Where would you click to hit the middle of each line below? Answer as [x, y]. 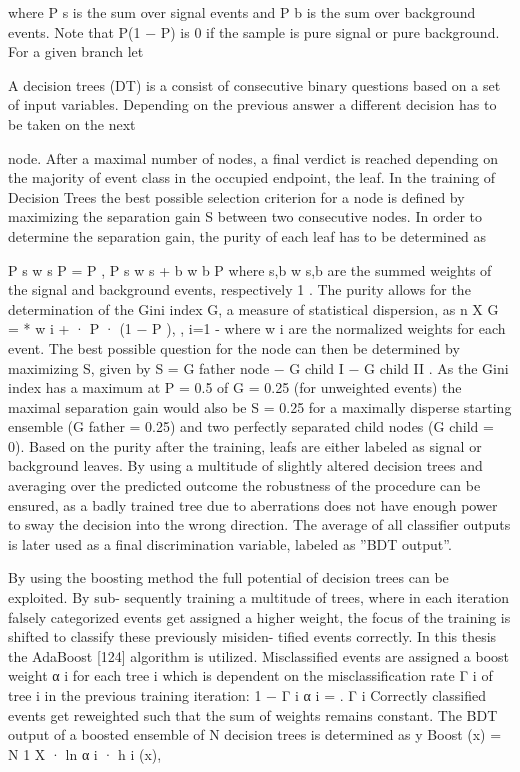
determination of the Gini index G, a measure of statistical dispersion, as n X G [253, 308]
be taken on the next [72, 123]
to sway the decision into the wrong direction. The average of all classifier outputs [259, 524]
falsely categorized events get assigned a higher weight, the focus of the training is [259, 616]
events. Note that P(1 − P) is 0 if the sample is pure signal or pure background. [254, 31]
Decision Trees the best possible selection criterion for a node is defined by [236, 196]
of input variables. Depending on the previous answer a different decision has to [252, 104]
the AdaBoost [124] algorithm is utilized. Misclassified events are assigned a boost [259, 655]
